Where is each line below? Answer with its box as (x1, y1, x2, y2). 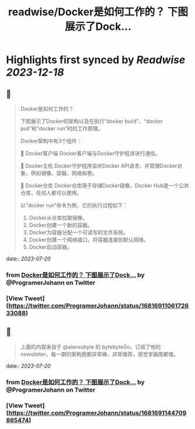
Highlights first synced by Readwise (6, 53, 186, 67)
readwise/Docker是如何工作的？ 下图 (8, 5, 189, 19)
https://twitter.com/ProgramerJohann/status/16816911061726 (8, 301, 189, 310)
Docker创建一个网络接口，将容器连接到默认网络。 (29, 236, 149, 243)
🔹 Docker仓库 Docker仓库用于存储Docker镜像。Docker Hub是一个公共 (20, 182, 190, 189)
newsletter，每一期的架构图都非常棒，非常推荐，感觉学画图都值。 (20, 351, 179, 358)
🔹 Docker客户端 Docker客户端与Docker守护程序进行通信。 (20, 150, 161, 157)
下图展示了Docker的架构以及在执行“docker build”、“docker (20, 118, 163, 125)
